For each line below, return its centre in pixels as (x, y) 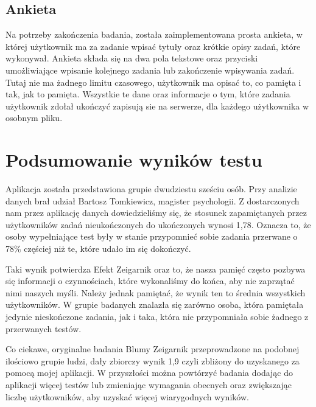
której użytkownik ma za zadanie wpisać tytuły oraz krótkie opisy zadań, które (153, 46)
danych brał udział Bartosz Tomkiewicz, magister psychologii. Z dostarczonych (153, 200)
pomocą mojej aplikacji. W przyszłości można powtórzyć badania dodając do (149, 373)
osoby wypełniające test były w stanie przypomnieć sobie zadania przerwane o (152, 236)
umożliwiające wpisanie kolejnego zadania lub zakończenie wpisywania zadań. (150, 70)
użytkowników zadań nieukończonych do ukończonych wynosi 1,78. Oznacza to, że (158, 224)
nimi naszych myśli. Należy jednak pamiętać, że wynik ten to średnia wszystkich (156, 292)
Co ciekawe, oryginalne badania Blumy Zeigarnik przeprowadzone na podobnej (153, 349)
